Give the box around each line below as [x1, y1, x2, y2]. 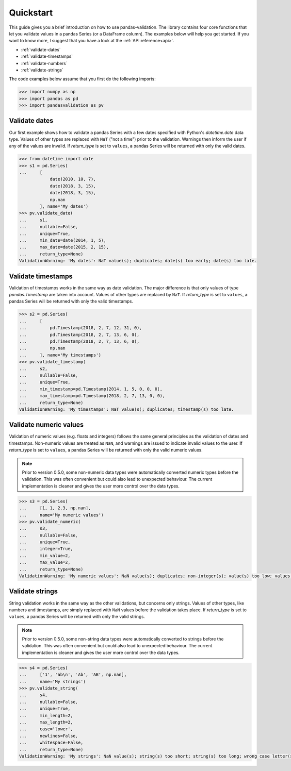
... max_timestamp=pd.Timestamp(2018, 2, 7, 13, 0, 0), [19, 393, 165, 399]
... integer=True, [19, 546, 73, 552]
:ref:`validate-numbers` [21, 60, 67, 66]
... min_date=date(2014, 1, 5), [19, 238, 107, 243]
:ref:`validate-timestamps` [21, 53, 73, 59]
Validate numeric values [9, 420, 84, 429]
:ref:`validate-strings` [21, 67, 64, 73]
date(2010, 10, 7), [49, 176, 97, 182]
